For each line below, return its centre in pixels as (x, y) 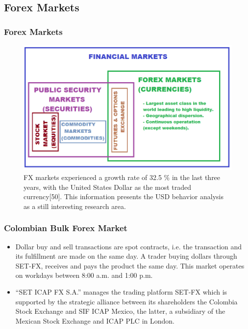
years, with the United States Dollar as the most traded (108, 187)
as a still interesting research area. (75, 206)
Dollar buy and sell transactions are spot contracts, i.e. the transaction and (129, 246)
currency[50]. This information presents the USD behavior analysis (124, 196)
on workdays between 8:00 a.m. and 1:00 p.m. (84, 275)
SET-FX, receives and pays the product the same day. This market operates (130, 265)
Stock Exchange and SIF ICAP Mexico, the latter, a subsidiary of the (120, 311)
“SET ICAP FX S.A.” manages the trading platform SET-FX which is (121, 291)
